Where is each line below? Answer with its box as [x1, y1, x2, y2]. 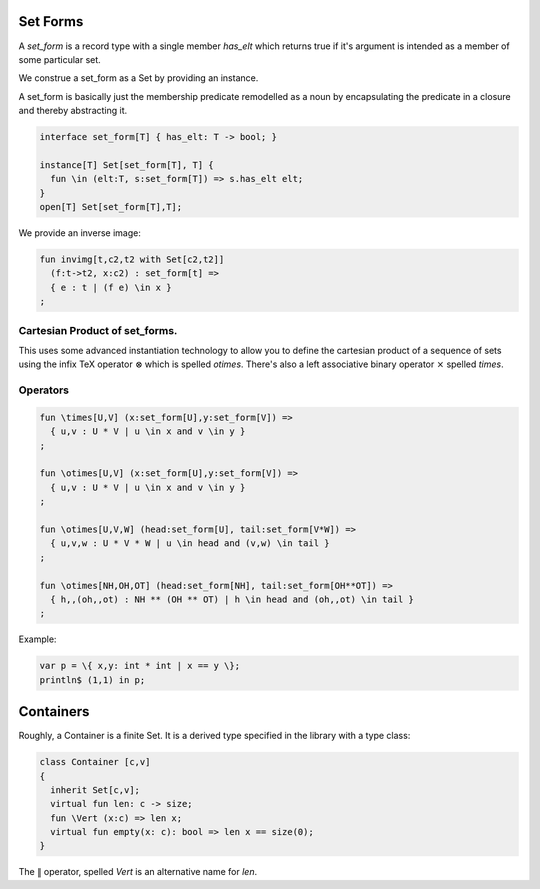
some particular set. [18, 53, 102, 65]
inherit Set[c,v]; [50, 784, 140, 795]
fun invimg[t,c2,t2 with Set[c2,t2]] [39, 253, 225, 265]
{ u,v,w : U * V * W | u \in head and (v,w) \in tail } [50, 538, 330, 549]
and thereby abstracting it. [18, 105, 128, 117]
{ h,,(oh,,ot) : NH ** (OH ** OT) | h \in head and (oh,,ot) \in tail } [50, 593, 415, 605]
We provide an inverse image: [18, 227, 142, 239]
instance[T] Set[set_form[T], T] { [39, 159, 214, 170]
